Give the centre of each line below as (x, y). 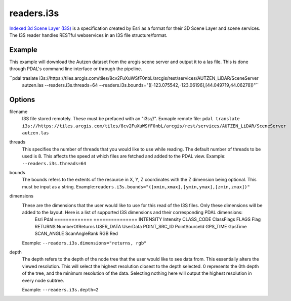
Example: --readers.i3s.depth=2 (60, 289)
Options (22, 99)
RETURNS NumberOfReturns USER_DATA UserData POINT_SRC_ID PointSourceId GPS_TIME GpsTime (141, 226)
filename (18, 112)
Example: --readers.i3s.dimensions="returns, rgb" (84, 243)
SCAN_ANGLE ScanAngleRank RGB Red (76, 234)
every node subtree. (43, 280)
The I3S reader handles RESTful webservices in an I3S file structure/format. (88, 35)
